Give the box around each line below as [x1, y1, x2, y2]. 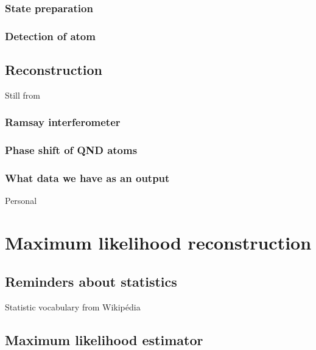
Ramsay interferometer [5, 114, 121, 130]
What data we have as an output [5, 170, 170, 186]
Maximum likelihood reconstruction [5, 230, 312, 255]
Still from [5, 88, 41, 101]
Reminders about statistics [5, 271, 177, 290]
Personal [5, 194, 37, 207]
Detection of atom [5, 28, 96, 43]
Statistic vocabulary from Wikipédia [5, 300, 141, 313]
